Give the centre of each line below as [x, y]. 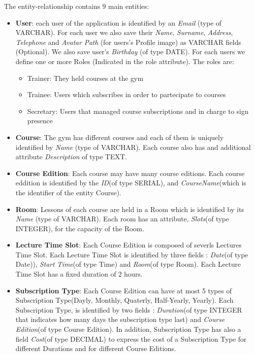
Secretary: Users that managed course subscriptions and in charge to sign [138, 111]
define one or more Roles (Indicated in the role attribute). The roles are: [125, 61]
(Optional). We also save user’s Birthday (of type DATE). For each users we [130, 52]
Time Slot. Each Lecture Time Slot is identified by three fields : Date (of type [132, 254]
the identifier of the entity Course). [68, 192]
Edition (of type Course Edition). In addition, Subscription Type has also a [128, 329]
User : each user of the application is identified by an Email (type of [118, 22]
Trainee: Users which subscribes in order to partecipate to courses [127, 94]
